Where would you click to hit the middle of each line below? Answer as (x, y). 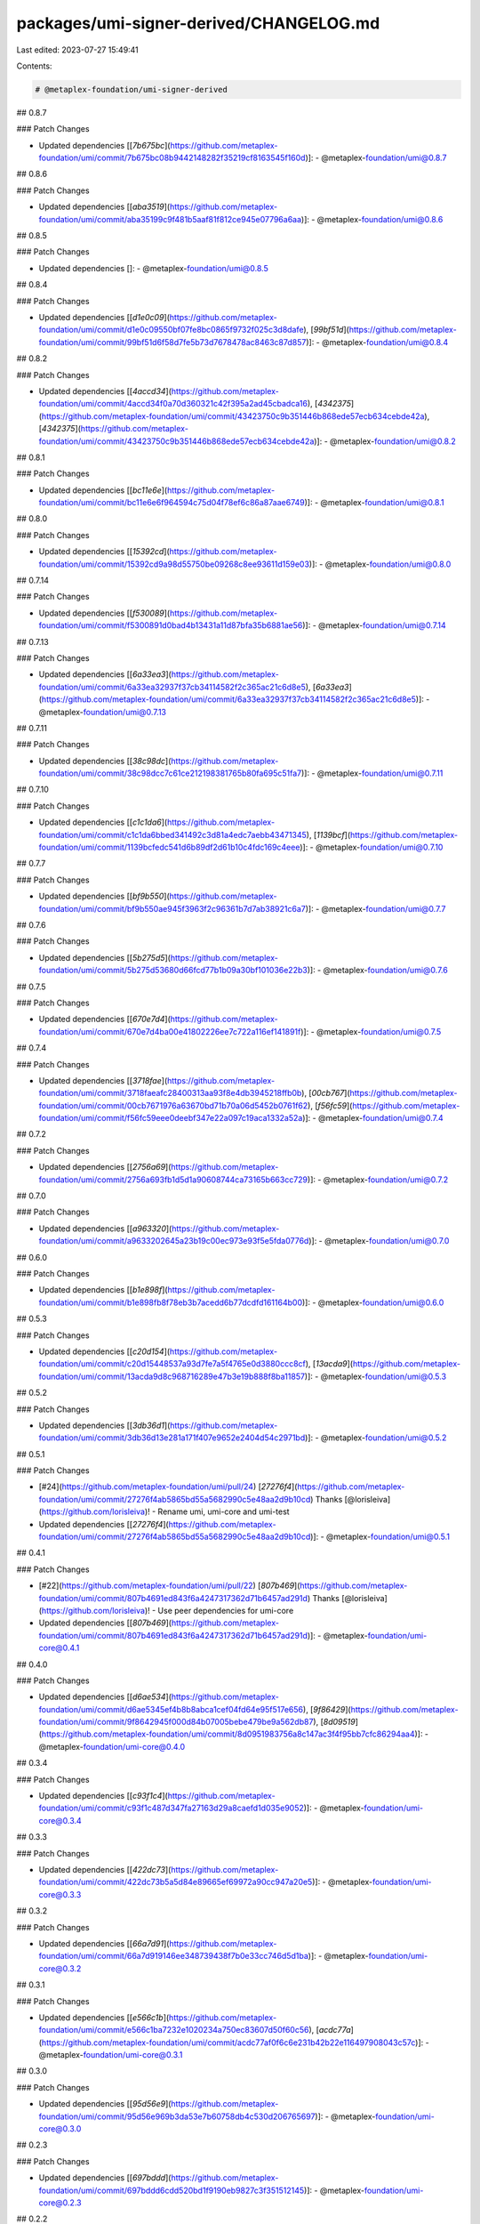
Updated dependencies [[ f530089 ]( (104, 613)
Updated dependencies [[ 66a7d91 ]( (104, 1943)
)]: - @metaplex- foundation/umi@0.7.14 (374, 625)
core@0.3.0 (60, 2129)
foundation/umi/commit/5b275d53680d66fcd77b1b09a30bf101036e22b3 (173, 971)
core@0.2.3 (60, 2203)
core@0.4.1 (59, 1648)
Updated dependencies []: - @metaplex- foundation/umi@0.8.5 (153, 268)
